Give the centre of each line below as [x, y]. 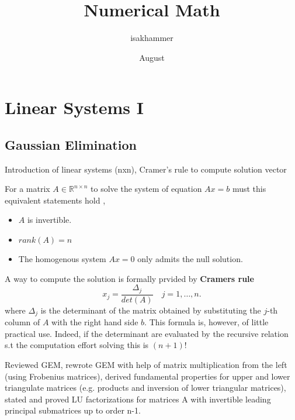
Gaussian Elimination [71, 144]
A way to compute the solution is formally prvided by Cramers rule [129, 278]
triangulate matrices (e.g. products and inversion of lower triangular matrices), [145, 388]
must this [249, 189]
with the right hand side [95, 322]
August [152, 57]
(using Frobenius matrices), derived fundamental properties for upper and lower [147, 376]
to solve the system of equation [146, 189]
